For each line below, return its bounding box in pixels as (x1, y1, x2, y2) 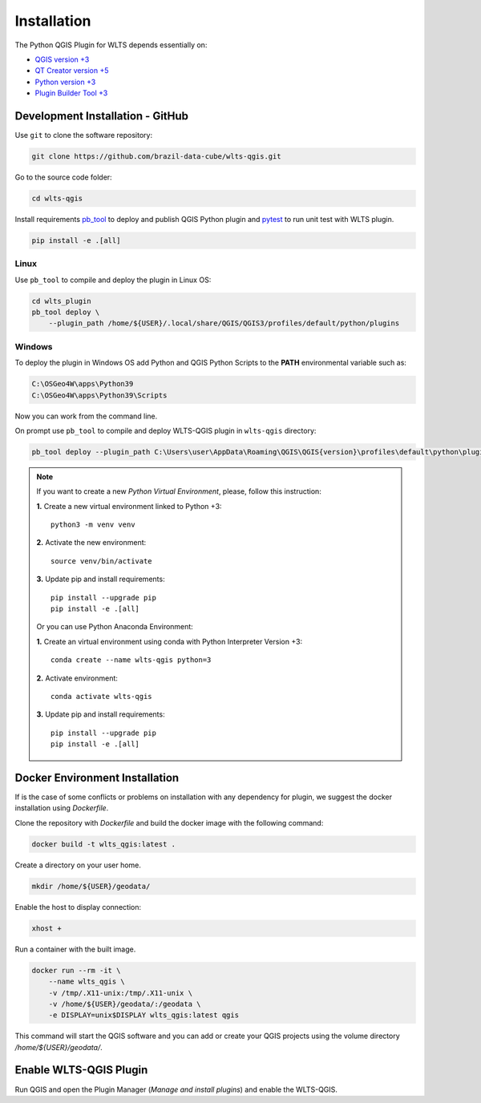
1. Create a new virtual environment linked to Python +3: (36, 501, 222, 511)
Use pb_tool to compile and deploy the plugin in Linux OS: (14, 275, 212, 285)
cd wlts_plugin (31, 297, 91, 305)
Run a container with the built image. (14, 944, 136, 954)
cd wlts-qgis (31, 193, 83, 203)
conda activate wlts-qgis (51, 692, 152, 701)
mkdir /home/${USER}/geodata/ (31, 882, 151, 891)
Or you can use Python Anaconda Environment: (36, 622, 194, 632)
